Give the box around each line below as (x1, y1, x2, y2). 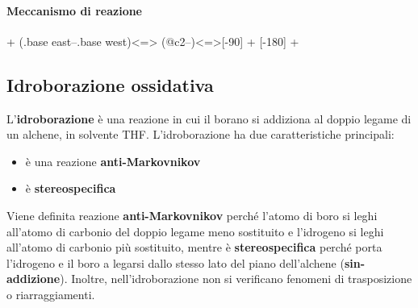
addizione (6, 270, 61, 287)
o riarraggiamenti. (6, 285, 95, 302)
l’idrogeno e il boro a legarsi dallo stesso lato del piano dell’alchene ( (6, 254, 345, 271)
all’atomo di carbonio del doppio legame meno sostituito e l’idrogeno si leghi (6, 223, 384, 239)
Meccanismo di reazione (6, 2, 142, 19)
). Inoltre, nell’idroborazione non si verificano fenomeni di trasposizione (60, 270, 412, 287)
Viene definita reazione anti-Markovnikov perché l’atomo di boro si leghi (6, 206, 378, 223)
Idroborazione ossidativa (6, 72, 214, 97)
